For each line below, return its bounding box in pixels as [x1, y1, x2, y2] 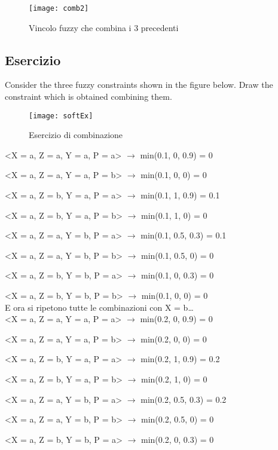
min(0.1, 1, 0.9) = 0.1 [140, 189, 220, 201]
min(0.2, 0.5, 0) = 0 [141, 413, 214, 425]
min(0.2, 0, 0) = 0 [140, 332, 207, 345]
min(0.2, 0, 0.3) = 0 [141, 433, 214, 445]
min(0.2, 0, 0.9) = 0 [140, 313, 213, 325]
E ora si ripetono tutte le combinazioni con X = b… [5, 301, 194, 313]
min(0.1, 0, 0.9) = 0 [140, 148, 213, 161]
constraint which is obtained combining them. [5, 90, 172, 103]
